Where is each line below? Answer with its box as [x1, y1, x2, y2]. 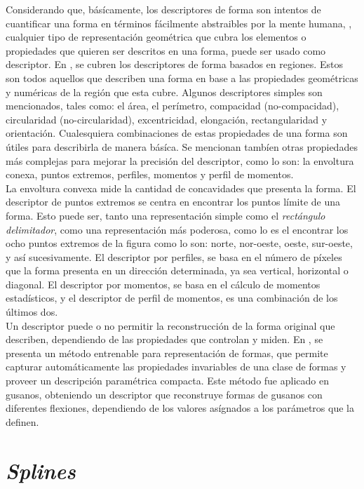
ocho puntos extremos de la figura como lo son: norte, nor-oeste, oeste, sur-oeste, [6, 236, 353, 250]
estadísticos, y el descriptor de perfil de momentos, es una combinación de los [6, 290, 338, 305]
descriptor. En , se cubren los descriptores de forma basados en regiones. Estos [6, 57, 343, 72]
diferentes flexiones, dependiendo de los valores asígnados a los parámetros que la [6, 401, 354, 415]
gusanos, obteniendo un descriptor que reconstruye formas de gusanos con [6, 387, 323, 401]
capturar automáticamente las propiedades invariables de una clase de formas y [6, 359, 346, 374]
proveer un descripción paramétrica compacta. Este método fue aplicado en [6, 373, 329, 388]
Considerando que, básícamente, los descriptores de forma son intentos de [6, 2, 321, 16]
